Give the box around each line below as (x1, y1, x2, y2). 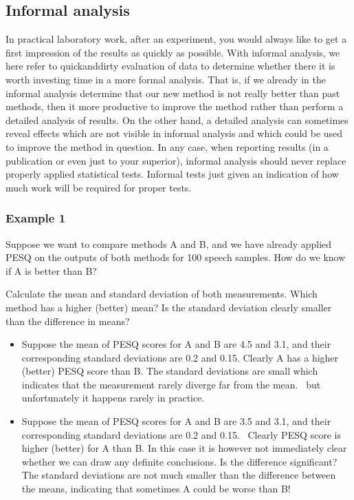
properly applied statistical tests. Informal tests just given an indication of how (5, 167, 339, 181)
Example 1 (5, 209, 66, 227)
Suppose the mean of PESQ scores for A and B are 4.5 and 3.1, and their (21, 337, 331, 351)
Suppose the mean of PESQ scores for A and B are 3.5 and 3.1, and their (21, 414, 331, 428)
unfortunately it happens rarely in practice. (21, 390, 205, 405)
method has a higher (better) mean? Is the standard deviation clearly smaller (5, 300, 332, 314)
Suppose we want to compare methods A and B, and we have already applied (5, 236, 332, 251)
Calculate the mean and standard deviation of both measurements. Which (5, 287, 318, 301)
